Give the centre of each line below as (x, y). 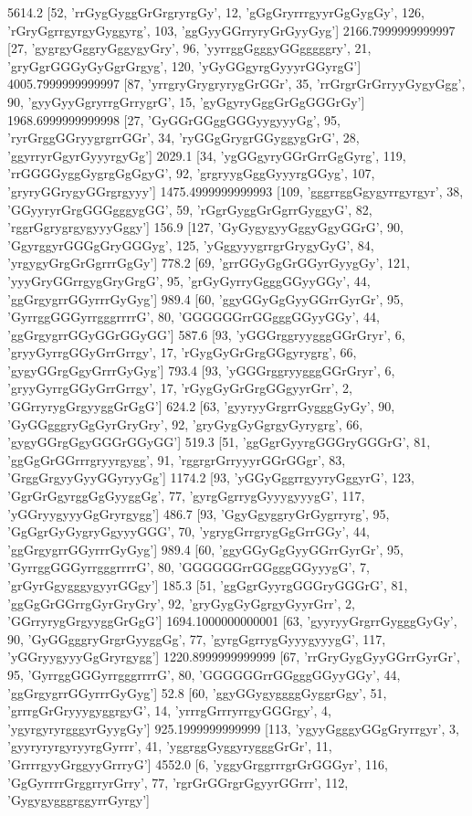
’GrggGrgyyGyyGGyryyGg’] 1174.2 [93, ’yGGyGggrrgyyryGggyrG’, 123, (211, 477)
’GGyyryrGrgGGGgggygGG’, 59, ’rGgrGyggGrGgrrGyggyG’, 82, (190, 209)
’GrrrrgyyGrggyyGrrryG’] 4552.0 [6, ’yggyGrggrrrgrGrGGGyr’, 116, (198, 763)
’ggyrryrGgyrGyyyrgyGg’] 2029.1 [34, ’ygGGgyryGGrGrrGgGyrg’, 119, (207, 155)
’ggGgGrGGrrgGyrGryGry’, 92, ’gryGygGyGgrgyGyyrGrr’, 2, (181, 603)
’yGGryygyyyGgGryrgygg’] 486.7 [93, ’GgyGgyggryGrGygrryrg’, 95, (199, 513)
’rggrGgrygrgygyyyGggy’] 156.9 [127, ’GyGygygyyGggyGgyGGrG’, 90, (206, 227)
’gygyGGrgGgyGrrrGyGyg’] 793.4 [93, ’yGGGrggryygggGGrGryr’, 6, (201, 370)
